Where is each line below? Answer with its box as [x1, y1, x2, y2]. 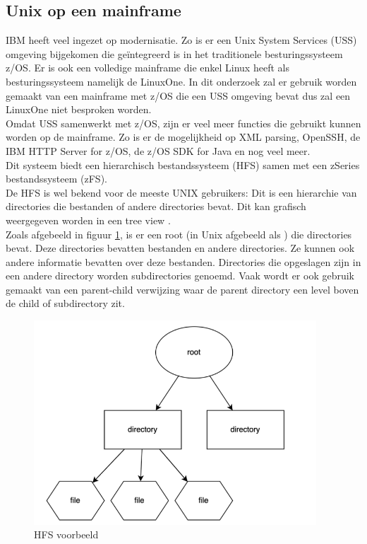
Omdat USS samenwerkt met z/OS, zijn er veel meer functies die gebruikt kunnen [6, 115, 361, 130]
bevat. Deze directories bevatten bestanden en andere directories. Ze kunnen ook [6, 241, 355, 255]
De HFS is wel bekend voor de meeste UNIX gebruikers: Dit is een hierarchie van [6, 185, 357, 199]
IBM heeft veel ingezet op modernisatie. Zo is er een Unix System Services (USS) [6, 33, 357, 47]
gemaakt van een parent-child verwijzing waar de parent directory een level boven [6, 282, 359, 296]
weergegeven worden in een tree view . [6, 212, 171, 227]
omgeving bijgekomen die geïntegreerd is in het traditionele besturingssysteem [6, 46, 343, 61]
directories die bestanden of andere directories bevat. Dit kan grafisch [6, 199, 306, 214]
